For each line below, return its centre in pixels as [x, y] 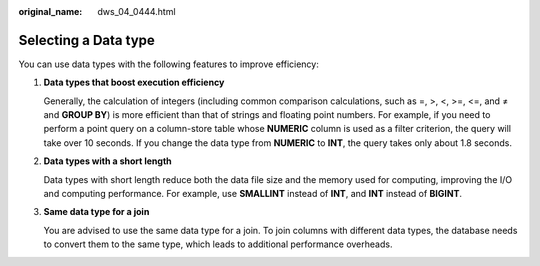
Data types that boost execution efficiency [134, 82]
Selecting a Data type [86, 40]
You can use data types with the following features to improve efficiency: [168, 64]
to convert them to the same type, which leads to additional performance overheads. [218, 244]
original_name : [50, 11]
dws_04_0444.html [136, 11]
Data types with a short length [107, 161]
